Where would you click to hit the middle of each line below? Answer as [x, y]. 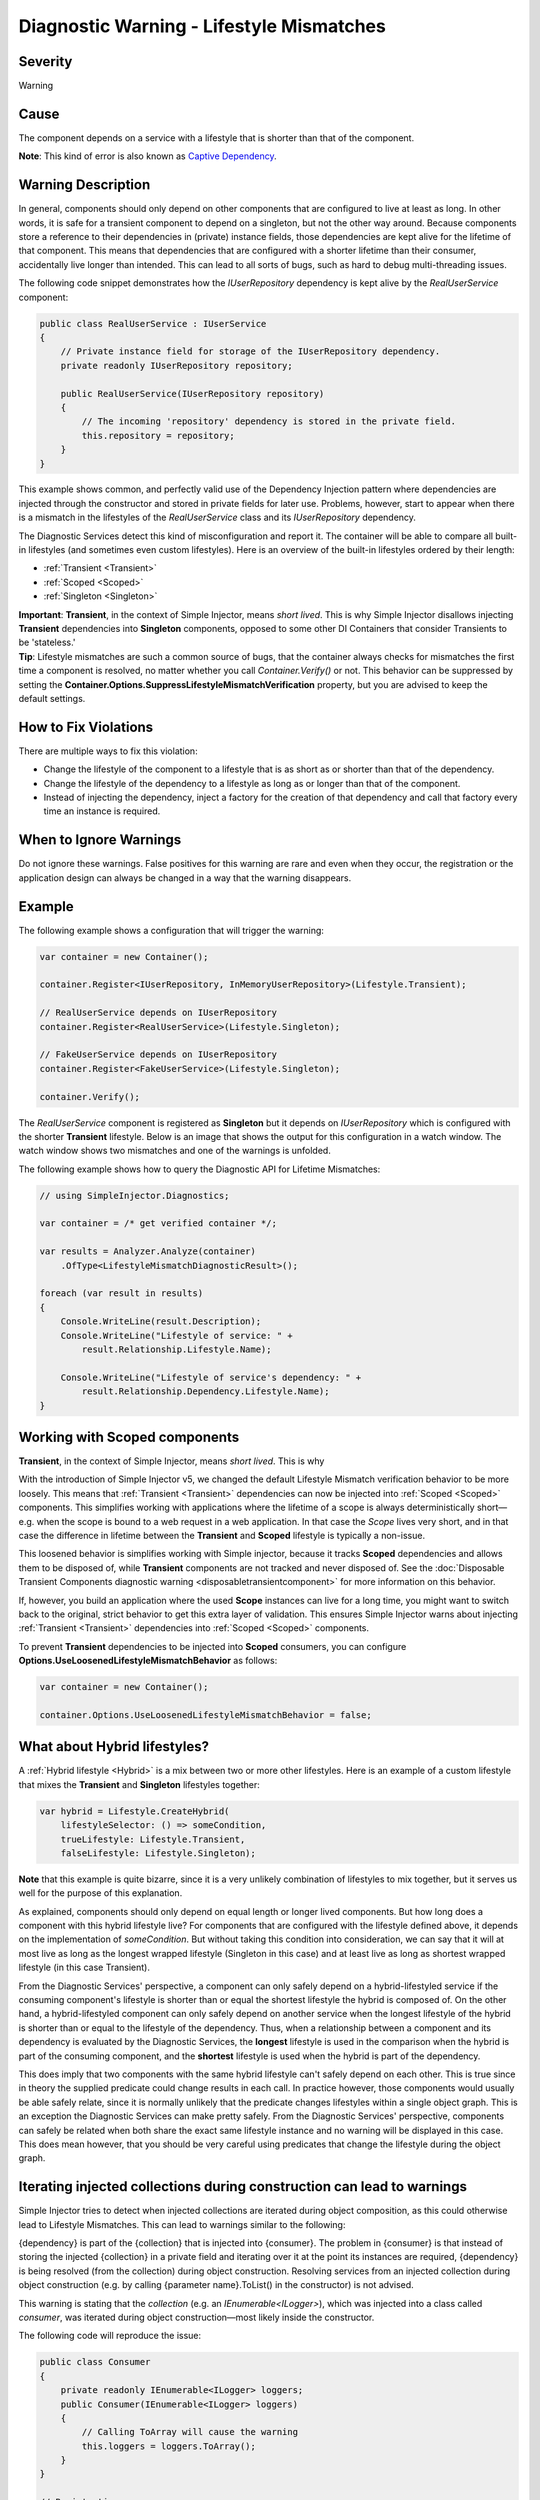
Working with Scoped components [129, 1436]
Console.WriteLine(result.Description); [161, 1321]
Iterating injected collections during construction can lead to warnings [242, 2186]
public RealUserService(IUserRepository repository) [192, 393]
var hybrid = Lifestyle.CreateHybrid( [134, 1811]
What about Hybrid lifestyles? [114, 1746]
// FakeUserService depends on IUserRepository [158, 1054]
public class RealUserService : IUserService [153, 323]
